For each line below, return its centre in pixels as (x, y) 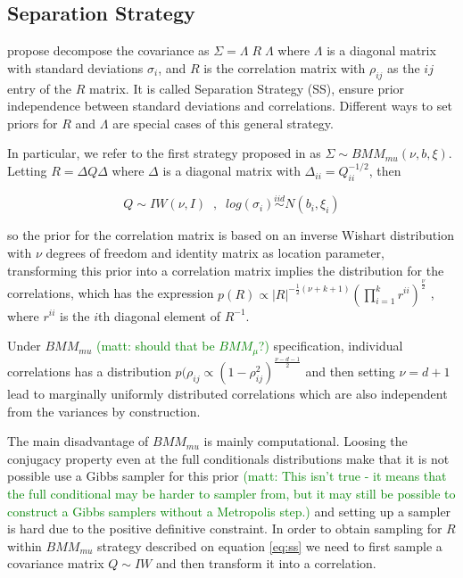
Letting (27, 171)
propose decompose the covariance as (108, 50)
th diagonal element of (159, 315)
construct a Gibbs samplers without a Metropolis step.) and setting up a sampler (229, 511)
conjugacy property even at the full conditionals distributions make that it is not (228, 458)
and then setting (350, 371)
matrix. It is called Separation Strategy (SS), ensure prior (247, 88)
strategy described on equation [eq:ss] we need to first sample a (270, 545)
